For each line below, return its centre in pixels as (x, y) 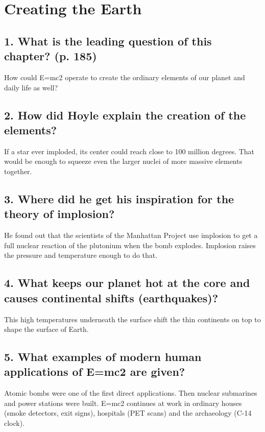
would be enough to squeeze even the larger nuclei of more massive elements (123, 161)
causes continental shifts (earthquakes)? (111, 297)
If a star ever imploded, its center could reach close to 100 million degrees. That (129, 151)
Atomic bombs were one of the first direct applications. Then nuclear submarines (131, 393)
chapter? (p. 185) (51, 56)
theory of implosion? (59, 214)
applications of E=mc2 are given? (95, 371)
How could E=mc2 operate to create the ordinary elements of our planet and (125, 77)
